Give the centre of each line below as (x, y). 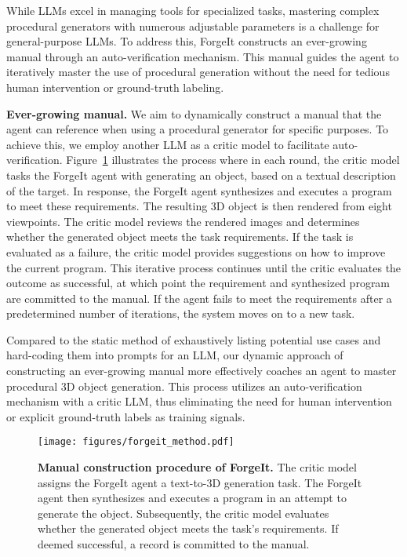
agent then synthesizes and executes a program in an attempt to (192, 498)
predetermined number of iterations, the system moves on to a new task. (181, 313)
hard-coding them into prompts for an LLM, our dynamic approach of (175, 355)
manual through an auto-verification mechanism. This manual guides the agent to (203, 56)
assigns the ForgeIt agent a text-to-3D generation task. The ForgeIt (200, 482)
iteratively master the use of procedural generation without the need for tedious (198, 72)
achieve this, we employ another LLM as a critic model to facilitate (168, 144)
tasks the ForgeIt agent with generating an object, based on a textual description (201, 175)
